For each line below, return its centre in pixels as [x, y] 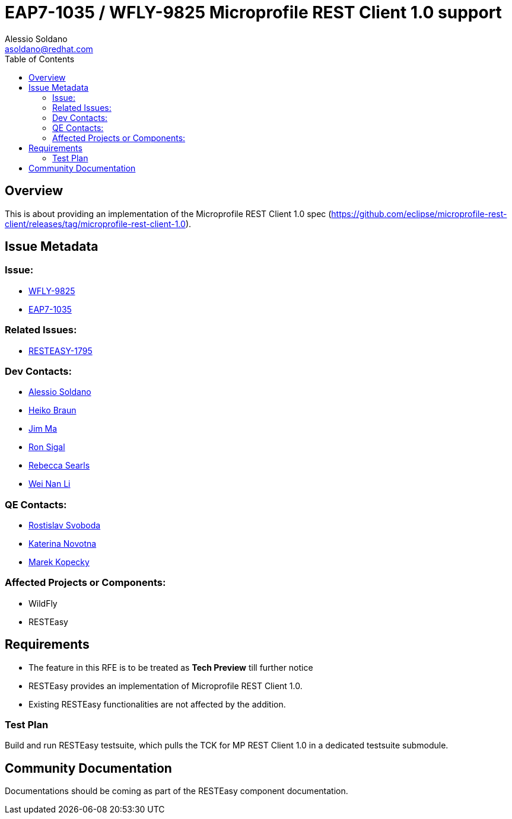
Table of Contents [40, 59]
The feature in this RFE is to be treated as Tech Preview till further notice [171, 667]
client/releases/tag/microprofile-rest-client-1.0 [95, 224]
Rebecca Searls [59, 466]
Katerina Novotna [63, 544]
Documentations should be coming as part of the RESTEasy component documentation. [177, 791]
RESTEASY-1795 [61, 350]
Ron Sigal [47, 447]
